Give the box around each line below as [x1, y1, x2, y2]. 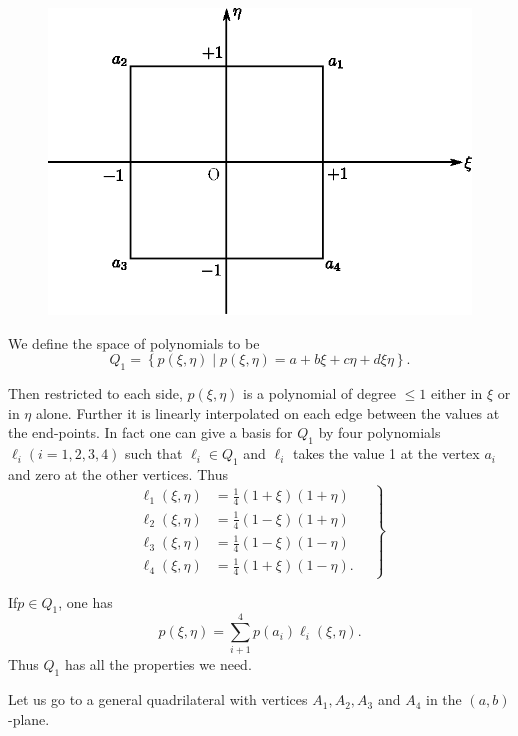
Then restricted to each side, [8, 383, 183, 404]
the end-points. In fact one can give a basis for [8, 422, 293, 443]
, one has [58, 591, 113, 612]
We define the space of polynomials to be [8, 332, 260, 353]
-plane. [8, 708, 50, 729]
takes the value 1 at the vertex [292, 443, 480, 464]
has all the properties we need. [64, 654, 252, 675]
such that [125, 443, 183, 464]
